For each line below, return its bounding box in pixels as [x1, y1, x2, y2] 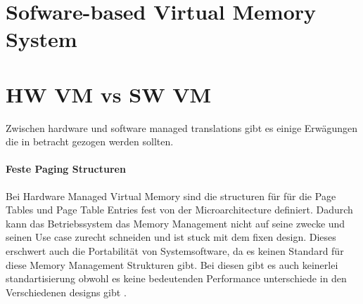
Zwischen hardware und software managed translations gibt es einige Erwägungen [6, 120, 358, 135]
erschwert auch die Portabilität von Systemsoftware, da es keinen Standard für [6, 244, 344, 258]
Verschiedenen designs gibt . [6, 284, 127, 299]
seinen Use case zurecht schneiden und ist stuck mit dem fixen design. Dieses [6, 230, 336, 244]
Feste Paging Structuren [6, 161, 126, 176]
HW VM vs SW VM [6, 79, 212, 108]
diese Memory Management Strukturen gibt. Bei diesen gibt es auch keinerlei [6, 257, 338, 272]
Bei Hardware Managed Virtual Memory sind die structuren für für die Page [6, 188, 336, 203]
